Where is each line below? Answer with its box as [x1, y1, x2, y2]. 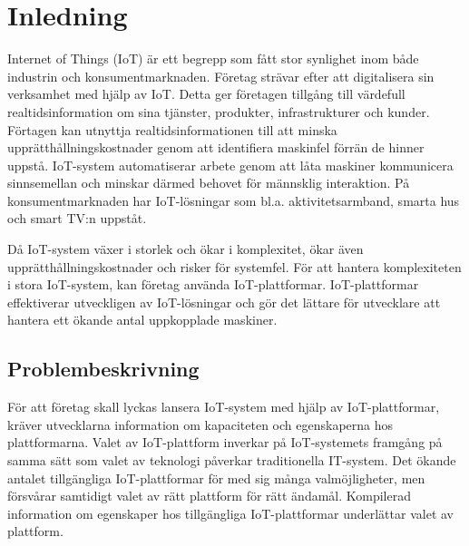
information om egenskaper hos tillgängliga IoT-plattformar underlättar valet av [7, 503, 454, 522]
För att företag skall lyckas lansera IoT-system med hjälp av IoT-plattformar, [7, 397, 440, 416]
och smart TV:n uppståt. [7, 209, 147, 228]
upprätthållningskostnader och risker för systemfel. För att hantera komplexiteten [7, 257, 462, 276]
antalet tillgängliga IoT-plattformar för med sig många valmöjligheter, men [7, 468, 425, 487]
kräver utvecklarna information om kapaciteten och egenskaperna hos [7, 414, 394, 434]
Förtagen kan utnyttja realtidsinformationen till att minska [7, 120, 337, 139]
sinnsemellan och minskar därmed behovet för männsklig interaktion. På [7, 173, 410, 192]
